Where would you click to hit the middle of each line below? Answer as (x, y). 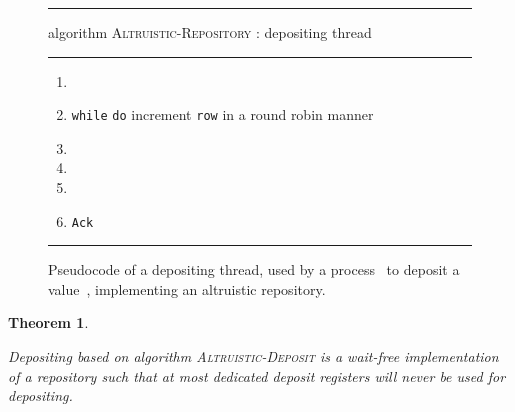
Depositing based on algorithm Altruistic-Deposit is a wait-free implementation (253, 356)
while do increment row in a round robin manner (222, 114)
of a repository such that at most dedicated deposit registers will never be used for (257, 375)
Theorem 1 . (48, 322)
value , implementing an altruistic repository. (187, 288)
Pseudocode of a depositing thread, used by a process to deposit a (254, 269)
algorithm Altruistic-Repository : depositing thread (210, 32)
